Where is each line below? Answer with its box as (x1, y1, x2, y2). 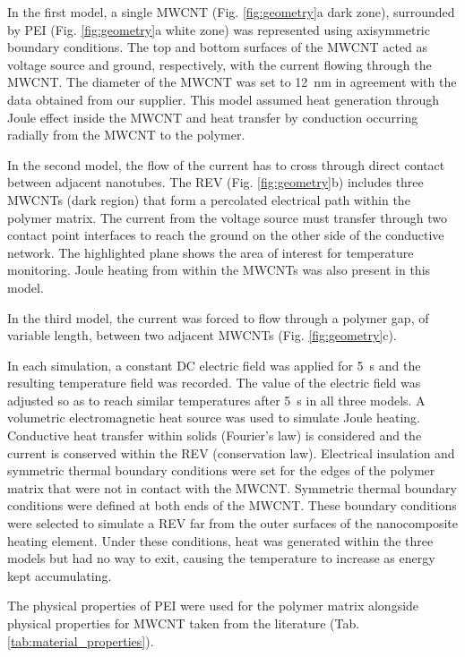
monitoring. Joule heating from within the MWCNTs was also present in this (7, 260, 431, 279)
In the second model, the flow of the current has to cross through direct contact (7, 155, 445, 174)
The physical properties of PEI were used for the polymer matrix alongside (7, 596, 419, 615)
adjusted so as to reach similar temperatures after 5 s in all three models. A (7, 390, 426, 409)
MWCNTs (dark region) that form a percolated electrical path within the (7, 190, 410, 209)
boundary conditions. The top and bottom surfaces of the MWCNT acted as (7, 38, 428, 56)
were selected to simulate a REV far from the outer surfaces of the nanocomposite (7, 514, 458, 533)
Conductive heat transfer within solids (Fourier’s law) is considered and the (7, 426, 422, 445)
